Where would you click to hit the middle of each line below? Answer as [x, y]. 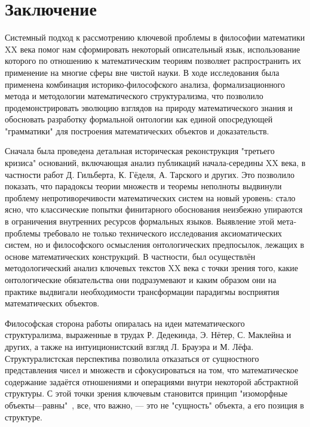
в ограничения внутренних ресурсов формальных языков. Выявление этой [140, 221]
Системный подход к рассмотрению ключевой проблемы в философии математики [155, 37]
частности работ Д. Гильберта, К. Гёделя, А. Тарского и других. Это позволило [150, 174]
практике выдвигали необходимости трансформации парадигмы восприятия [142, 291]
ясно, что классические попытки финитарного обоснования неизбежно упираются [154, 209]
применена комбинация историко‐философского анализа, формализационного [145, 84]
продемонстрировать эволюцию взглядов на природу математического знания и [149, 107]
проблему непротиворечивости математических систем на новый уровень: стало [150, 197]
